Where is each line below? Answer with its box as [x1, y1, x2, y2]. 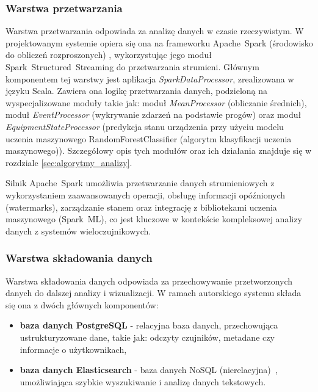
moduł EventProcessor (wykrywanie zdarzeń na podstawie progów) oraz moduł [5, 108, 302, 121]
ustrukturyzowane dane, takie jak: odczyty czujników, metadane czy [20, 330, 275, 343]
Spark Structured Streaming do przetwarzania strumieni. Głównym [5, 60, 259, 73]
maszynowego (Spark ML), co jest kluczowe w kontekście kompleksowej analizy [5, 212, 302, 225]
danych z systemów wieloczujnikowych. [5, 224, 151, 237]
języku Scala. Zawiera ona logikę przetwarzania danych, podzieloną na [5, 84, 268, 97]
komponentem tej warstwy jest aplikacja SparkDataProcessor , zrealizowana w [5, 72, 294, 85]
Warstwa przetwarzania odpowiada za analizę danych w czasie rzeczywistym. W [5, 24, 304, 37]
